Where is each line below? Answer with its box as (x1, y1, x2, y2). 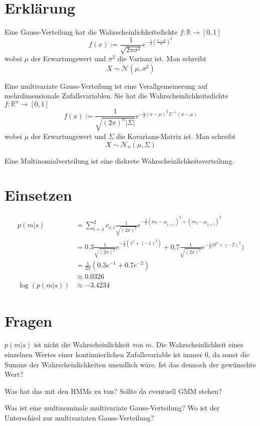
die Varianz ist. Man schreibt (117, 53, 207, 64)
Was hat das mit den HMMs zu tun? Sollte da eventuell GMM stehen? (5, 385, 222, 396)
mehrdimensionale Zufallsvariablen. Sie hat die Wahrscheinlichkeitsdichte (5, 90, 228, 101)
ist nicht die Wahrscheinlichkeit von (34, 339, 143, 350)
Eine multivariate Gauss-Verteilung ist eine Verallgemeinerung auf (5, 80, 207, 91)
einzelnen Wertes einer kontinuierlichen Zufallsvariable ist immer (5, 349, 203, 360)
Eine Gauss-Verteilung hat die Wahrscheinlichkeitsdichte (5, 27, 178, 37)
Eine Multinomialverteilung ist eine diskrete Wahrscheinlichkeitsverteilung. (5, 155, 234, 166)
